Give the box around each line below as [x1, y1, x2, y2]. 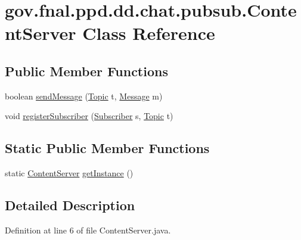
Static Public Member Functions [5, 139, 210, 157]
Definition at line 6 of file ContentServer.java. [5, 223, 171, 236]
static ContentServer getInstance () [5, 167, 134, 179]
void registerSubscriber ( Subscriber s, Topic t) [5, 110, 173, 122]
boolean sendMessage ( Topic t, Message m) [5, 89, 163, 102]
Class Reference [82, 21, 215, 45]
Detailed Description [5, 196, 135, 214]
